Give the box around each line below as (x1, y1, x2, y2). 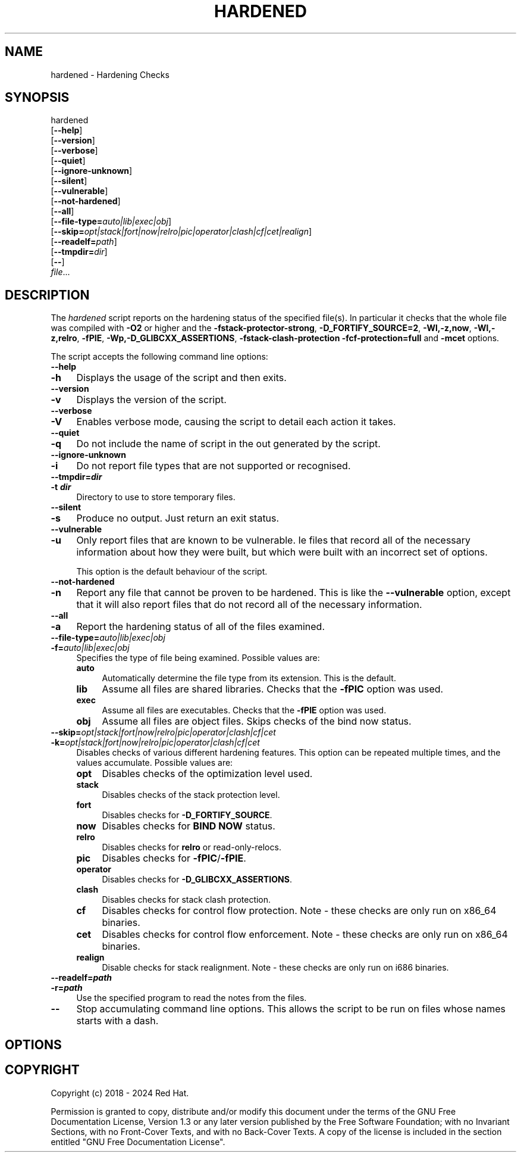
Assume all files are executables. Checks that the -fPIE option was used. (102, 705, 387, 716)
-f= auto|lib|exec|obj (51, 643, 130, 653)
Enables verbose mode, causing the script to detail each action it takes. (76, 416, 396, 428)
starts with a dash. (76, 1015, 159, 1027)
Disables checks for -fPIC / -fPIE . (102, 852, 246, 865)
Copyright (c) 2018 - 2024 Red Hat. (51, 1087, 189, 1098)
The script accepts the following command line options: (51, 351, 268, 362)
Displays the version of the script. (76, 394, 227, 406)
